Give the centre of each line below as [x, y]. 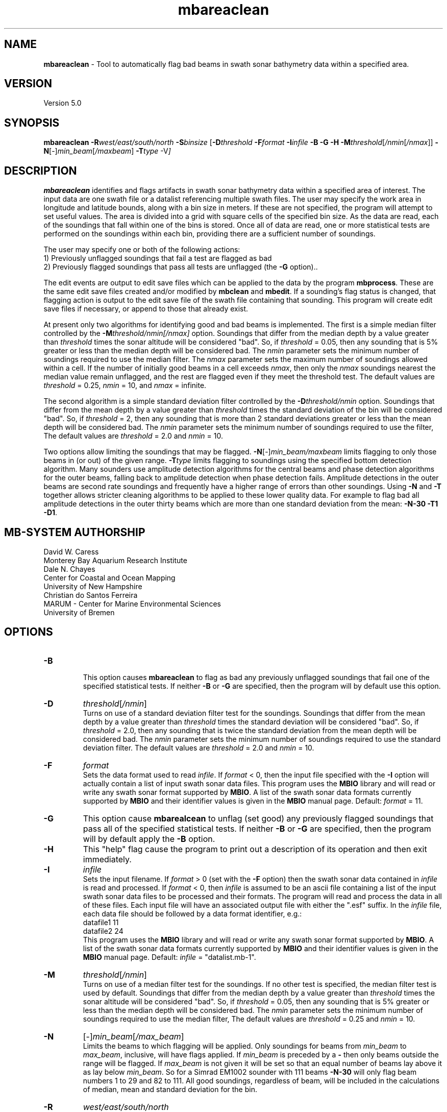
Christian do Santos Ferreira [91, 595]
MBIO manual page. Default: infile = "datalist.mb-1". [169, 957]
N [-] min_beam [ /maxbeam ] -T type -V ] [107, 151]
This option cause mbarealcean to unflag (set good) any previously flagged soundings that [258, 818]
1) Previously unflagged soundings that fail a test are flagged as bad [158, 258]
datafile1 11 [101, 922]
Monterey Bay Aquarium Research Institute [115, 560]
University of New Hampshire [93, 586]
